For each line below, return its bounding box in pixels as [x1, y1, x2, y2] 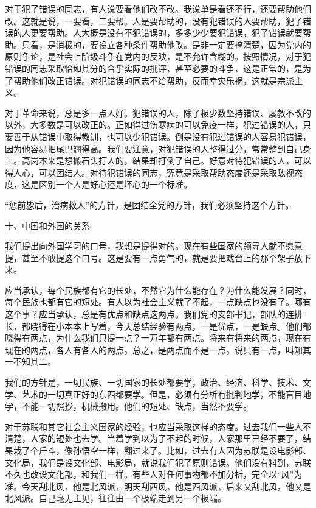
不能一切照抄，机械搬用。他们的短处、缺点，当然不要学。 [21, 400, 252, 412]
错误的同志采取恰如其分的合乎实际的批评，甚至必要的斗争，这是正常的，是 [5, 62, 303, 74]
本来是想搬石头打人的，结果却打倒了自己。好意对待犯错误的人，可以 [38, 154, 311, 167]
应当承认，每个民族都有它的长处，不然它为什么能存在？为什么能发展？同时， [5, 283, 311, 296]
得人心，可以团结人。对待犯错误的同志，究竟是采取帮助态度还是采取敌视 [5, 166, 294, 178]
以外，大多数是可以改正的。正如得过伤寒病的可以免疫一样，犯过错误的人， [5, 118, 303, 131]
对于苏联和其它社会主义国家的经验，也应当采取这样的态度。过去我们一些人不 [5, 420, 311, 432]
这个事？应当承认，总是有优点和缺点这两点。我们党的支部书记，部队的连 [5, 308, 294, 320]
